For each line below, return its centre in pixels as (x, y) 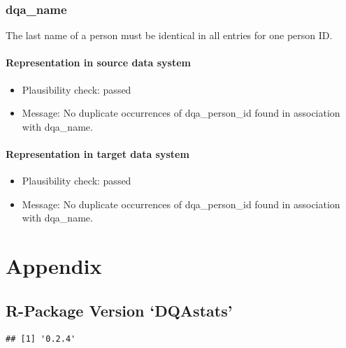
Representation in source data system (98, 63)
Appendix (54, 266)
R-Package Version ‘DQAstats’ (119, 310)
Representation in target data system (98, 153)
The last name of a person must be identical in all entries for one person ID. (169, 35)
